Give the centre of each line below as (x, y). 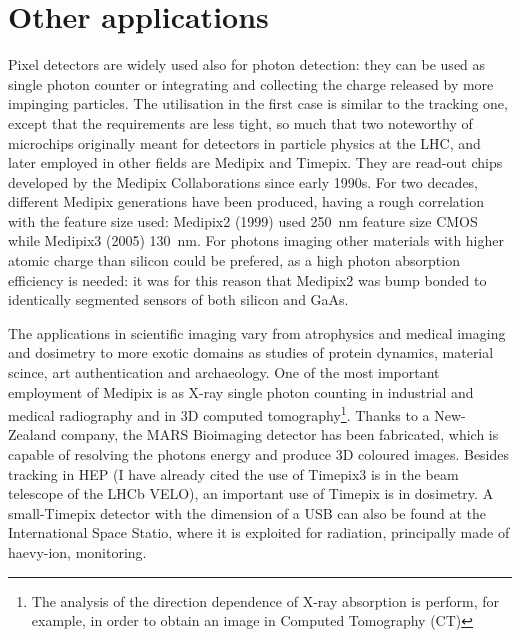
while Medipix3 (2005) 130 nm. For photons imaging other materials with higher (256, 240)
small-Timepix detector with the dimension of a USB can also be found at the (247, 512)
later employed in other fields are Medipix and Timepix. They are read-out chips (255, 162)
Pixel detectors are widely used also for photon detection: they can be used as (247, 64)
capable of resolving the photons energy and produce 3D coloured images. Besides (259, 454)
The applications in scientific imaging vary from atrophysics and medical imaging (257, 332)
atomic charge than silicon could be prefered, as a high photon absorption (234, 260)
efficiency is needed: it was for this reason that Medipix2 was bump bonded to (247, 279)
